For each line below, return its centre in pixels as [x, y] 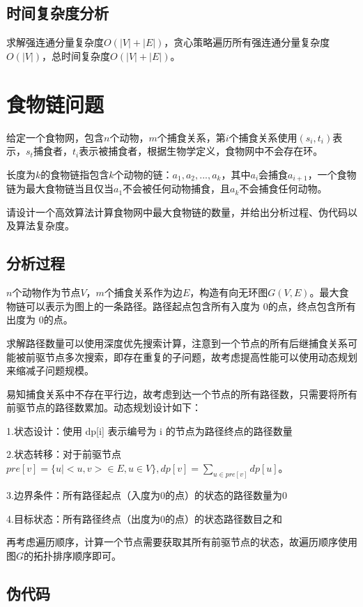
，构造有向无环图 [229, 292]
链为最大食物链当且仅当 [60, 189]
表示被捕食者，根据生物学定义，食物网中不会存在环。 [201, 151]
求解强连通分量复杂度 [55, 42]
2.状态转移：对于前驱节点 [64, 454]
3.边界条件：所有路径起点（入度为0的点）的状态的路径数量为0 [147, 494]
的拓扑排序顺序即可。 [73, 555]
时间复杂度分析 [57, 13]
